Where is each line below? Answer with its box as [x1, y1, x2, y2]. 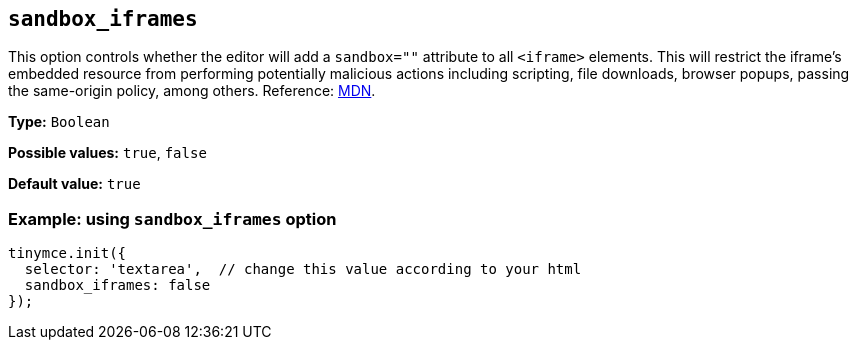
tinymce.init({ [8, 245, 127, 262]
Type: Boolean [8, 113, 110, 131]
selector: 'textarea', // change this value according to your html [24, 261, 582, 278]
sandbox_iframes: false [24, 277, 211, 294]
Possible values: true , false [8, 144, 207, 162]
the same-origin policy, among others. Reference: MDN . [8, 82, 376, 100]
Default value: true [8, 175, 141, 193]
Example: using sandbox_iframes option [8, 208, 337, 229]
